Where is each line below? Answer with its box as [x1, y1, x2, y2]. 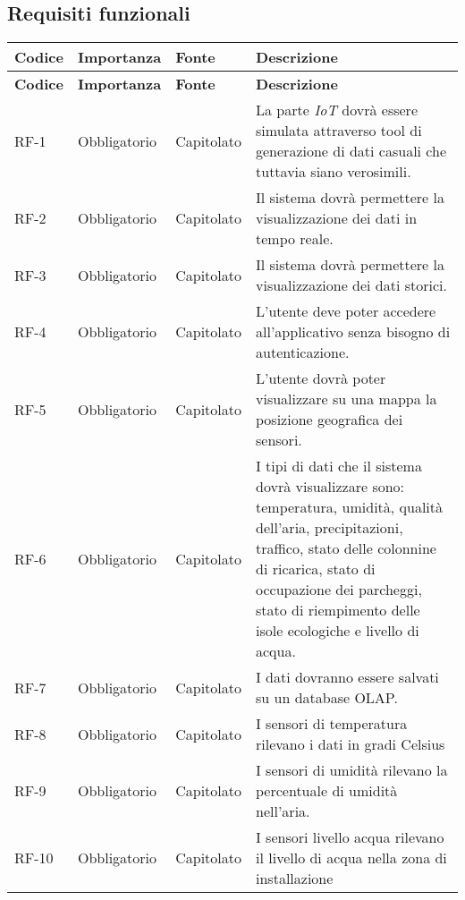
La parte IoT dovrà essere [256, 99, 418, 121]
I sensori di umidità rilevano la [256, 760, 448, 781]
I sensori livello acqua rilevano [256, 827, 444, 848]
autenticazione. [256, 342, 350, 363]
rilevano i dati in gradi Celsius [256, 734, 445, 755]
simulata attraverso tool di [256, 120, 422, 141]
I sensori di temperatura [256, 713, 408, 734]
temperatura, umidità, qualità [256, 497, 444, 518]
